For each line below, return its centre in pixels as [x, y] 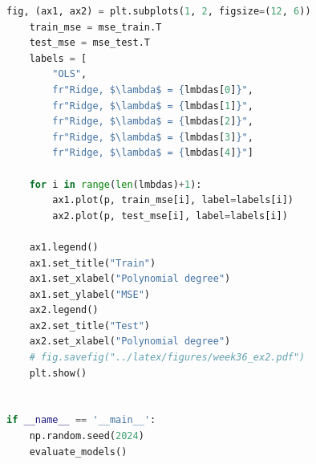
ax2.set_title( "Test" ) [89, 326]
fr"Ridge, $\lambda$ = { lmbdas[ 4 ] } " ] [153, 153]
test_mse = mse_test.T [89, 43]
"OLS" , [70, 74]
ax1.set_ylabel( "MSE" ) [89, 294]
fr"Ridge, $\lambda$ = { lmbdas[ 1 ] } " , [153, 106]
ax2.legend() [64, 310]
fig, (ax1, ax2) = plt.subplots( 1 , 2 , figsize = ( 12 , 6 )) [159, 11]
